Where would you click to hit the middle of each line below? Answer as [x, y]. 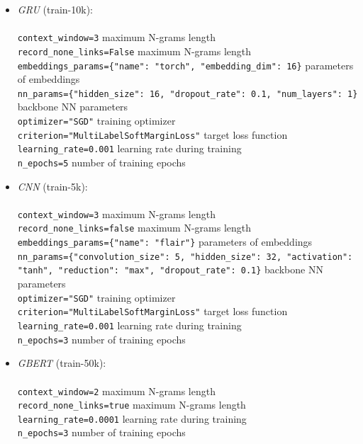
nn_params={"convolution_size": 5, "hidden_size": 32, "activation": [185, 257]
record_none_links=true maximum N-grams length [132, 405]
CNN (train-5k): [52, 186]
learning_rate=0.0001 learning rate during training [132, 418]
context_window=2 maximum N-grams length [116, 391]
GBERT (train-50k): [62, 363]
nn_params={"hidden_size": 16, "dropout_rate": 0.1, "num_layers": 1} [188, 94]
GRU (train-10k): [55, 9]
